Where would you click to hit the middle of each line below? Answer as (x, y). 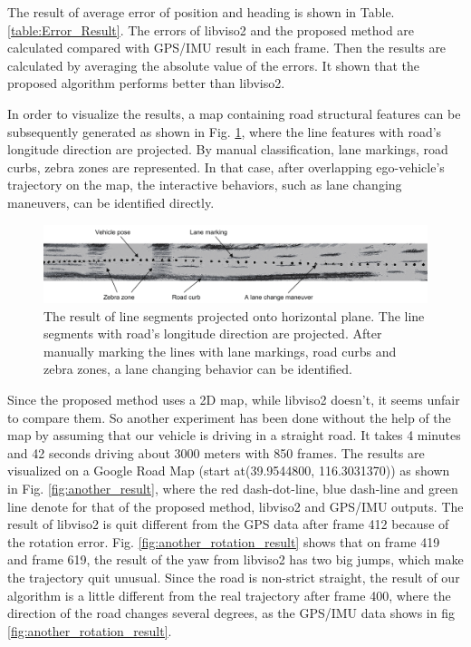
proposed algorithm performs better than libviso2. (146, 83)
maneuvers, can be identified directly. (111, 202)
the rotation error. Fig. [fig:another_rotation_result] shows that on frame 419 (224, 541)
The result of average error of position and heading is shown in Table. (201, 12)
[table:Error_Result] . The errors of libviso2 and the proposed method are (211, 29)
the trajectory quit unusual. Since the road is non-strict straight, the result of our (234, 577)
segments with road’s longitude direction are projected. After (213, 333)
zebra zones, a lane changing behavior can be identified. (198, 369)
